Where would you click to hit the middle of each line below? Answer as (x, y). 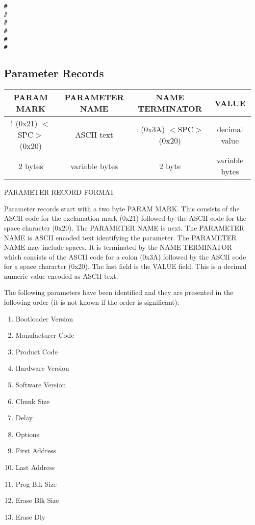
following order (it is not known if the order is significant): (92, 302)
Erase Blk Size (37, 500)
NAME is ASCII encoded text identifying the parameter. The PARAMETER (120, 237)
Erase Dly (30, 516)
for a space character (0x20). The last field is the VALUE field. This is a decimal (125, 266)
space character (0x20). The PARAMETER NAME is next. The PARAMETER (124, 227)
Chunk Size (33, 401)
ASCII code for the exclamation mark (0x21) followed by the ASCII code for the (125, 218)
